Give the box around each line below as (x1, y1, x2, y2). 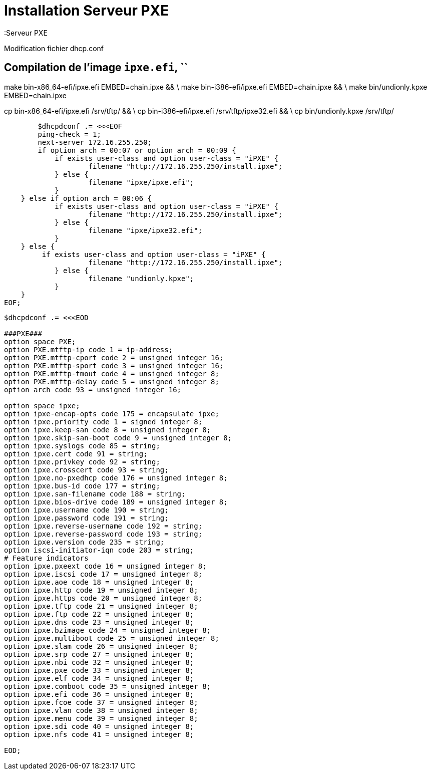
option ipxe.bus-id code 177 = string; (4, 481, 160, 490)
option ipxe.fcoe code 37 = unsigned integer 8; (4, 698, 198, 706)
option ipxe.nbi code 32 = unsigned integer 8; (4, 658, 194, 666)
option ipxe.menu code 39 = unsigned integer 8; (4, 714, 198, 722)
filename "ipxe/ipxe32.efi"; (88, 226, 203, 234)
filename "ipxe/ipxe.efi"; (88, 178, 194, 186)
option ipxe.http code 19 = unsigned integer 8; (4, 586, 198, 594)
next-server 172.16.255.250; (38, 138, 152, 146)
